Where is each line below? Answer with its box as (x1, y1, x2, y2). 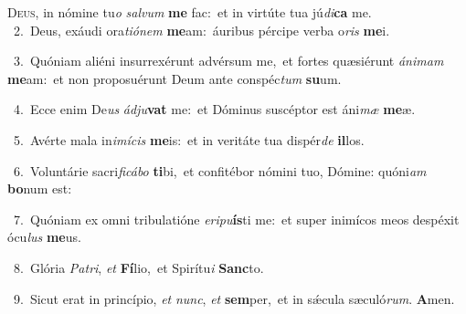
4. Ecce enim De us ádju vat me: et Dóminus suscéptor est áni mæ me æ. (13, 99, 416, 119)
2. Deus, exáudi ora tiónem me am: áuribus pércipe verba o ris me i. (13, 20, 390, 39)
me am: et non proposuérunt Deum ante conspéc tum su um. (7, 68, 342, 88)
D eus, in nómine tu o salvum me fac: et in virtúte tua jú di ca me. (7, 3, 372, 21)
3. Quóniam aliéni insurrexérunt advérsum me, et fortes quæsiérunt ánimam (13, 51, 444, 70)
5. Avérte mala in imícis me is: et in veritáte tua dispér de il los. (13, 130, 365, 149)
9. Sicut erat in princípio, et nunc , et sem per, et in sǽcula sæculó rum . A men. (13, 288, 455, 308)
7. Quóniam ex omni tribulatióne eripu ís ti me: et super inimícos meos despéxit (13, 209, 460, 228)
